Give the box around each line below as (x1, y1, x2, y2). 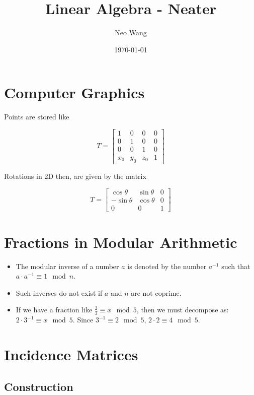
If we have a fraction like (16, 304, 93, 315)
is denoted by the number (127, 260, 207, 271)
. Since (72, 314, 94, 325)
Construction (4, 378, 73, 394)
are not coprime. (131, 287, 182, 298)
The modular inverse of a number (16, 260, 119, 271)
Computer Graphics (4, 82, 145, 103)
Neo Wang (115, 27, 147, 38)
